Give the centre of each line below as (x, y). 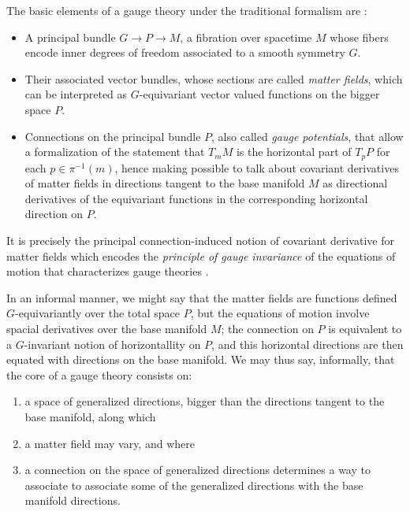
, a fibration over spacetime (246, 37)
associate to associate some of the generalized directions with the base (194, 485)
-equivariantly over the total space (97, 313)
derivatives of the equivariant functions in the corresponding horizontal (196, 198)
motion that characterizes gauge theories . (108, 271)
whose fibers (359, 37)
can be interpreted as (76, 94)
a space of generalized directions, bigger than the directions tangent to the (205, 401)
